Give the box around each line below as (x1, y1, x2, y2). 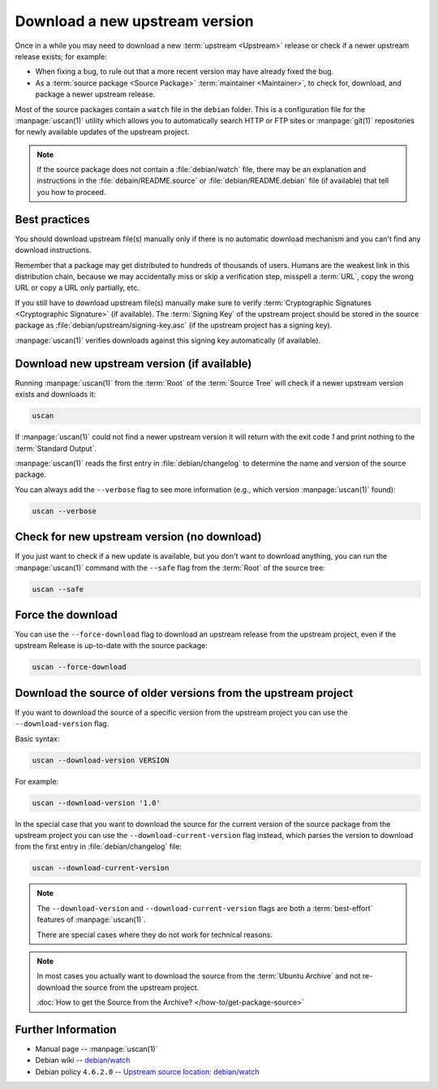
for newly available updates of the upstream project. (15, 127, 190, 137)
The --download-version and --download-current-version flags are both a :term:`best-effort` (36, 903, 373, 913)
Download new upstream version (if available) (15, 357, 252, 370)
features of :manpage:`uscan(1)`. (36, 914, 146, 925)
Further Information (15, 1022, 117, 1036)
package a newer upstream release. (35, 89, 156, 99)
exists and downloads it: (15, 390, 97, 400)
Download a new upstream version (15, 12, 255, 30)
